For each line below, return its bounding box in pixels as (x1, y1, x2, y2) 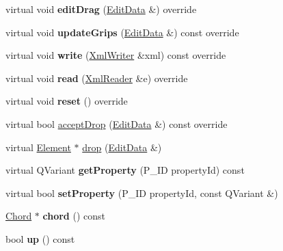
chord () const (42, 209, 105, 223)
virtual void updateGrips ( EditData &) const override (5, 25, 239, 39)
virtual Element (5, 140, 71, 154)
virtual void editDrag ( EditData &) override (5, 2, 197, 16)
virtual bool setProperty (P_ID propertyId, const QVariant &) (5, 185, 278, 200)
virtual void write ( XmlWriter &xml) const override (5, 48, 226, 62)
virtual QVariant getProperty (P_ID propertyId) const (5, 163, 245, 177)
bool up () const (5, 231, 75, 246)
